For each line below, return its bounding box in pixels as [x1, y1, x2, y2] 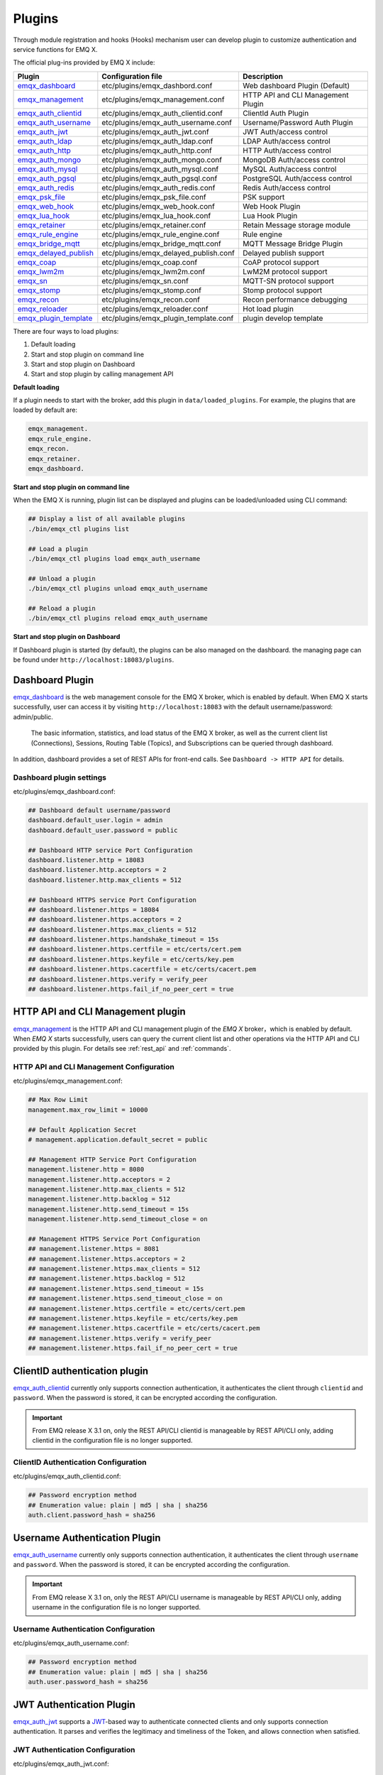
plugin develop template [242, 313, 323, 323]
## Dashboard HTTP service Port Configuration [28, 846, 193, 854]
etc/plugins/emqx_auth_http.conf [101, 146, 212, 155]
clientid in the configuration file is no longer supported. [32, 1436, 193, 1445]
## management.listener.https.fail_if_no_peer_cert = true [28, 1344, 238, 1353]
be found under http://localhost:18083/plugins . [13, 655, 174, 664]
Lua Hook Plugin [242, 210, 298, 220]
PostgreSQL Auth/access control [242, 173, 353, 183]
